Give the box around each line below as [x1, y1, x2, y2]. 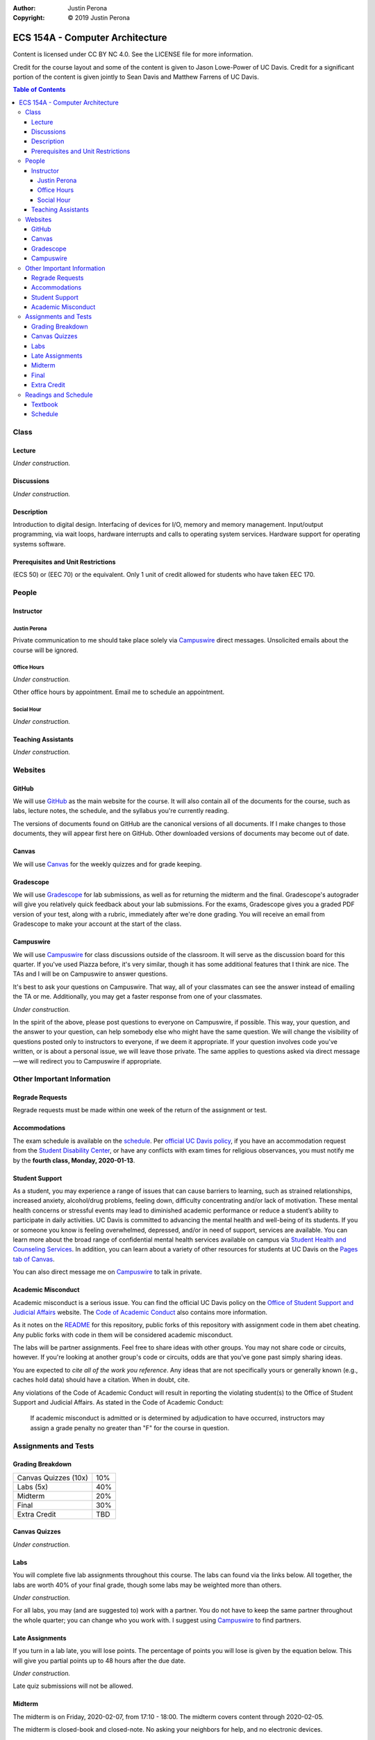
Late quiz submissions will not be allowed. [12, 1682, 133, 1691]
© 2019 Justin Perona [67, 14, 130, 22]
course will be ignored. [12, 646, 79, 654]
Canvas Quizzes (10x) [17, 1473, 88, 1482]
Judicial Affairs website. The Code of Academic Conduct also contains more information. [12, 1308, 267, 1316]
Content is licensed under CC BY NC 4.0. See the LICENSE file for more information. [12, 50, 253, 58]
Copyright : [12, 14, 45, 22]
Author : [12, 4, 36, 12]
